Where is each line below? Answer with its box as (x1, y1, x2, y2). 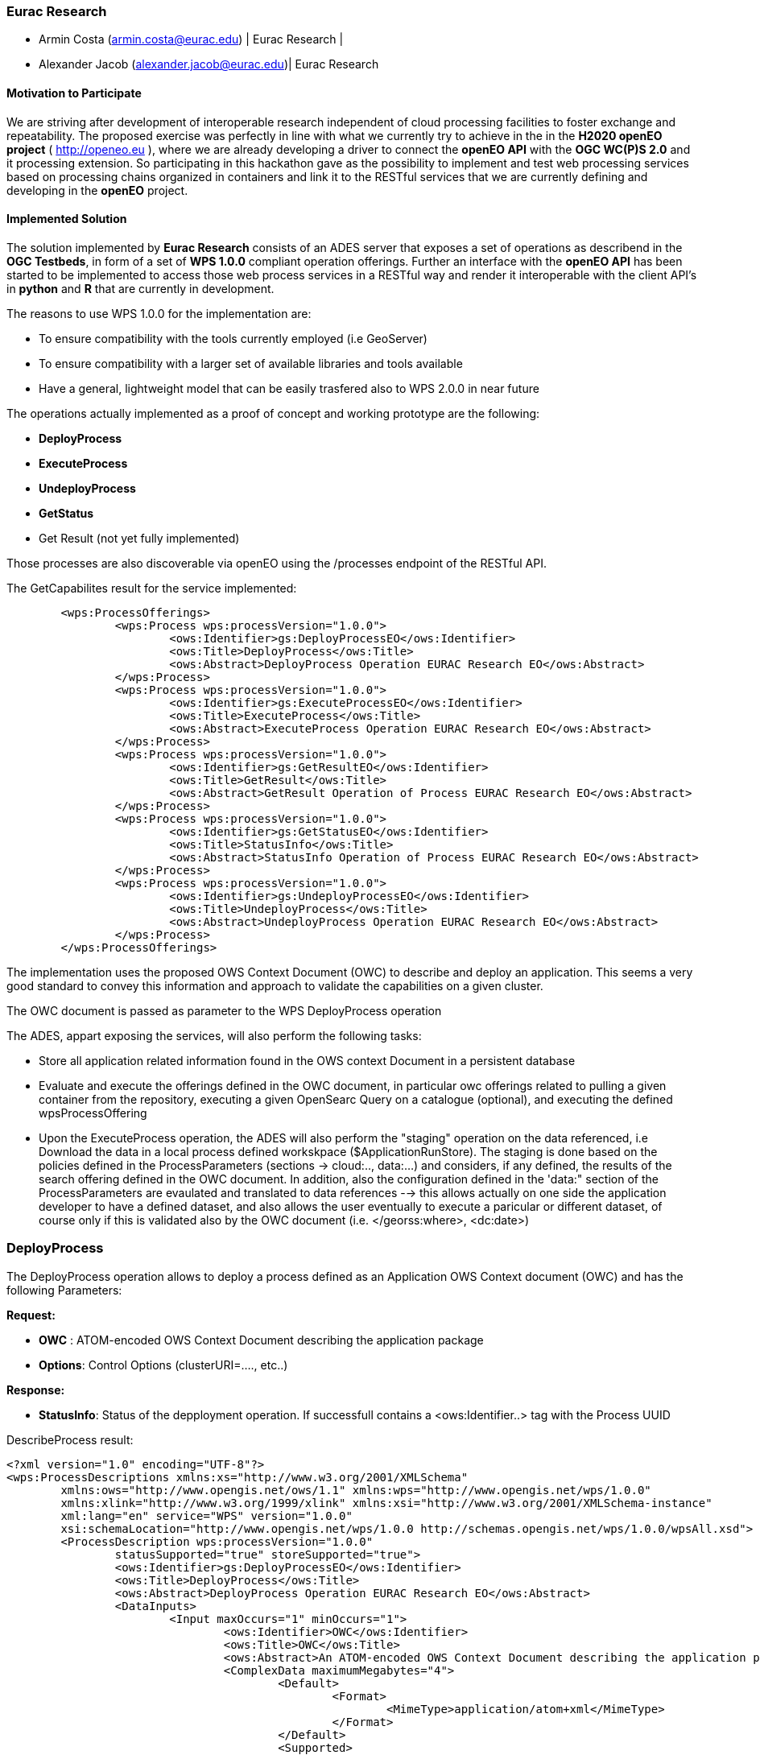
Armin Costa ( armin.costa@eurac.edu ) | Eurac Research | (39, 32, 344, 47)
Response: (6, 1382, 65, 1397)
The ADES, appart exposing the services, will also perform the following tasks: (6, 1028, 422, 1043)
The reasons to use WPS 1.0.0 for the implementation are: (6, 306, 312, 320)
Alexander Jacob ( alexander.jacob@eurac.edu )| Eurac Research (39, 57, 379, 72)
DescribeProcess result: (6, 1432, 134, 1447)
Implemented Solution (6, 212, 127, 226)
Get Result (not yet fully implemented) (39, 531, 240, 545)
